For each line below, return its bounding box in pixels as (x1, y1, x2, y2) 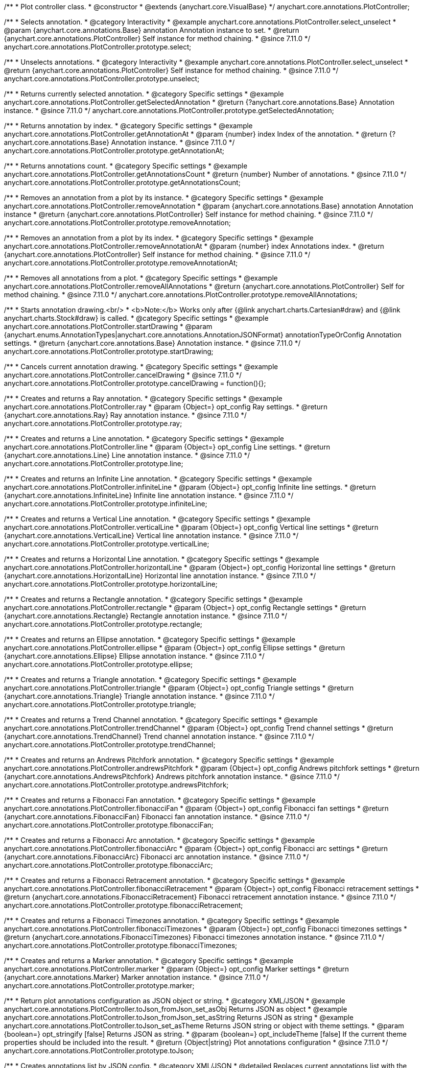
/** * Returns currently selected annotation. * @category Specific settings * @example (4, 90, 284, 98)
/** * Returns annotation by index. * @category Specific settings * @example (4, 121, 253, 130)
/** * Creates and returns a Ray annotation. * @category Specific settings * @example (4, 394, 282, 403)
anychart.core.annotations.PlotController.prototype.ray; (4, 419, 182, 427)
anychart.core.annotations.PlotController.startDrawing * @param (4, 322, 212, 331)
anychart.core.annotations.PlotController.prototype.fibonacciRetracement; (4, 901, 243, 909)
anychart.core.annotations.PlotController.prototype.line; (4, 459, 184, 468)
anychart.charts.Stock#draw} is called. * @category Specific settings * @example (4, 314, 269, 322)
